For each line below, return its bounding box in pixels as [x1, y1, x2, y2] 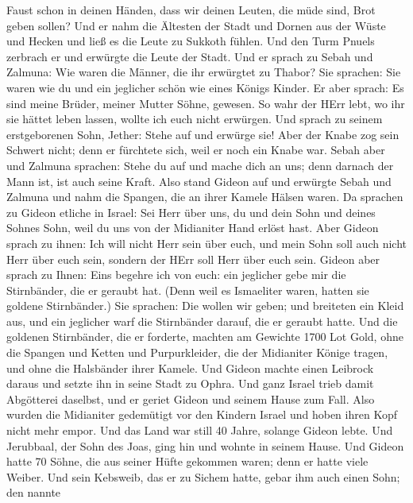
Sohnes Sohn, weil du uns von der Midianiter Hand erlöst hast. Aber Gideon [6, 219, 379, 236]
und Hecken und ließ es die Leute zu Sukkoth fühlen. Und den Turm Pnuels [6, 33, 375, 49]
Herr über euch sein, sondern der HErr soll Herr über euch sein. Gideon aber [6, 250, 380, 267]
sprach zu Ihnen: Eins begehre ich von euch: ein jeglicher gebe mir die [6, 266, 346, 283]
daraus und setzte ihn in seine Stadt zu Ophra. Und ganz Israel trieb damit [6, 375, 374, 392]
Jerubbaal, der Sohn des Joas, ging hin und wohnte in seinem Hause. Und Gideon [6, 437, 404, 454]
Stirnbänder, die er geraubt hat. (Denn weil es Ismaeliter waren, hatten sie [6, 281, 369, 298]
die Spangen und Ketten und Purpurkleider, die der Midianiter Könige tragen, [6, 344, 388, 361]
